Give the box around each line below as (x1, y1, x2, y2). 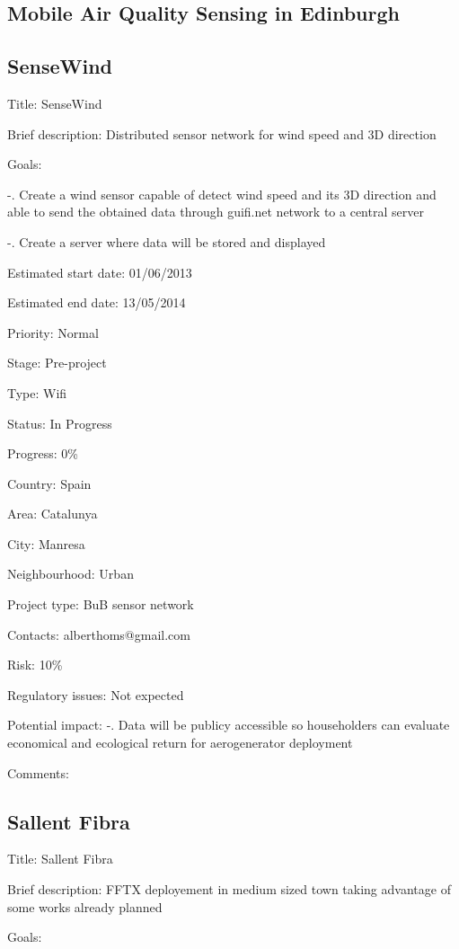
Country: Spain (7, 474, 92, 492)
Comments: (7, 763, 69, 782)
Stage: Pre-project (7, 353, 107, 372)
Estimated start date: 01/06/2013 (7, 262, 192, 281)
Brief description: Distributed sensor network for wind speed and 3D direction (7, 124, 437, 143)
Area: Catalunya (7, 504, 98, 523)
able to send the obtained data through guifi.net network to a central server (7, 202, 424, 221)
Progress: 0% (7, 444, 78, 463)
